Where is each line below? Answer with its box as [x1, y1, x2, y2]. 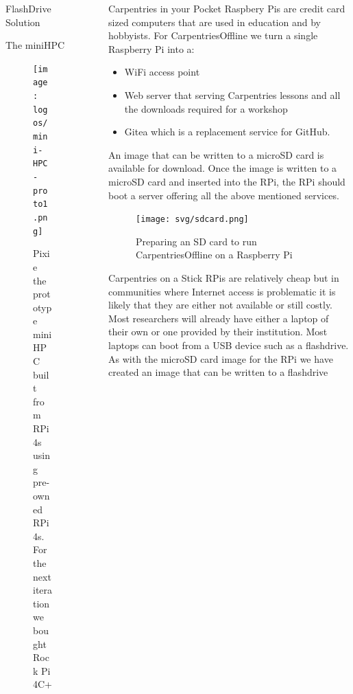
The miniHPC [5, 38, 65, 52]
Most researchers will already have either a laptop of [108, 311, 329, 325]
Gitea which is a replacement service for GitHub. [124, 124, 330, 139]
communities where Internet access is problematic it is [108, 284, 336, 298]
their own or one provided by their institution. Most [108, 324, 328, 339]
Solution [5, 14, 40, 29]
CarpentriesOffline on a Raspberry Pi [136, 247, 293, 262]
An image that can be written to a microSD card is [108, 147, 324, 161]
